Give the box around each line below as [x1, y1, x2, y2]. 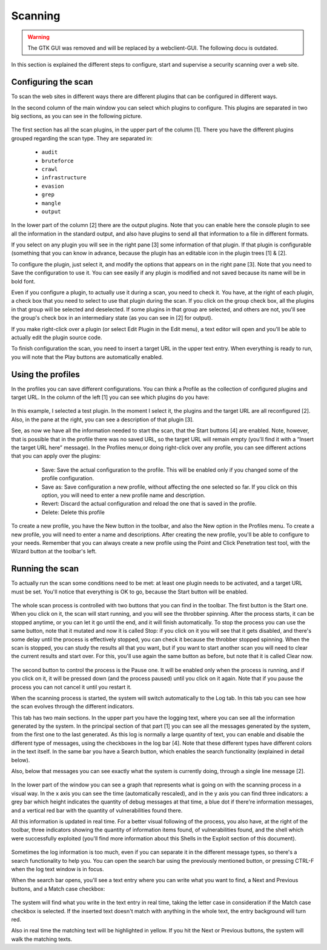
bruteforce [41, 157, 74, 164]
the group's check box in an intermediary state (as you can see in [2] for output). [11, 314, 213, 322]
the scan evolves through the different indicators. [11, 703, 134, 710]
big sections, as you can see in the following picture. [11, 113, 142, 120]
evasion [41, 182, 65, 190]
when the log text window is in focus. [11, 865, 104, 872]
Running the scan [11, 564, 79, 574]
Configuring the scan [11, 77, 93, 87]
